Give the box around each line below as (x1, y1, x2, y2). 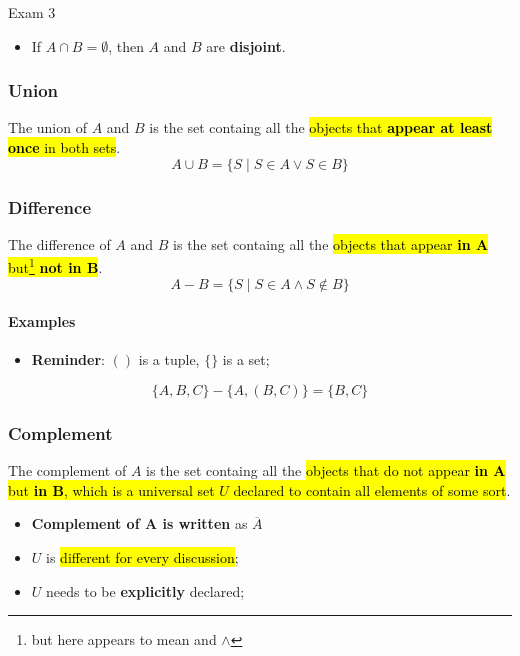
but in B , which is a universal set (8, 479, 215, 500)
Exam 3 (8, 2, 56, 22)
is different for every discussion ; (46, 547, 239, 568)
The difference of (8, 233, 111, 254)
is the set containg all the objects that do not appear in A (146, 460, 506, 481)
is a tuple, (138, 349, 200, 370)
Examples (8, 311, 76, 332)
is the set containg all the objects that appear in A (173, 233, 489, 254)
